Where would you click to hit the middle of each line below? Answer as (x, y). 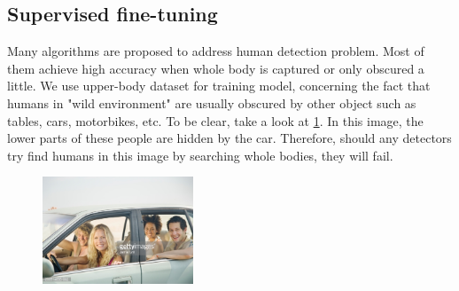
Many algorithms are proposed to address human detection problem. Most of (216, 51)
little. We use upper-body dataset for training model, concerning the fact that (219, 86)
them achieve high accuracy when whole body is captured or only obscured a (216, 68)
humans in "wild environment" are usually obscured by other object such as (212, 102)
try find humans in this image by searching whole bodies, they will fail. (200, 155)
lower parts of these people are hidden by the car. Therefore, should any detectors (229, 138)
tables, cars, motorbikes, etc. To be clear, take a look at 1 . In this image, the (215, 120)
